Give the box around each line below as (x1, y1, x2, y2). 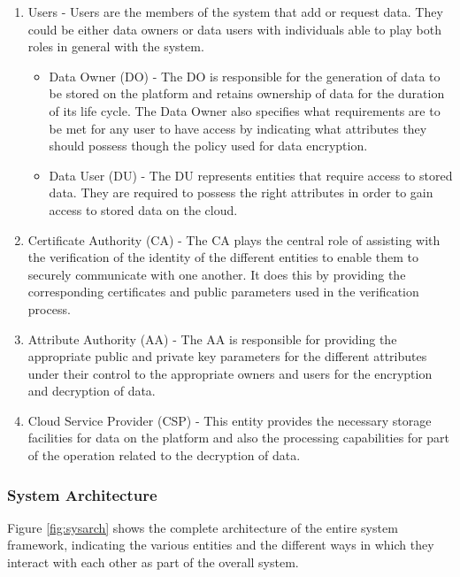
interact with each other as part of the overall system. (7, 553, 299, 572)
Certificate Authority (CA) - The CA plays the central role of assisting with (27, 230, 441, 249)
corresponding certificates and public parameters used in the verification (27, 282, 419, 301)
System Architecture (7, 483, 157, 505)
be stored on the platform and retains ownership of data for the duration (49, 84, 445, 103)
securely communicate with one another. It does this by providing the (27, 265, 406, 283)
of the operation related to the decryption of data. (27, 446, 301, 465)
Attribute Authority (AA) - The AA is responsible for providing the (27, 329, 397, 348)
